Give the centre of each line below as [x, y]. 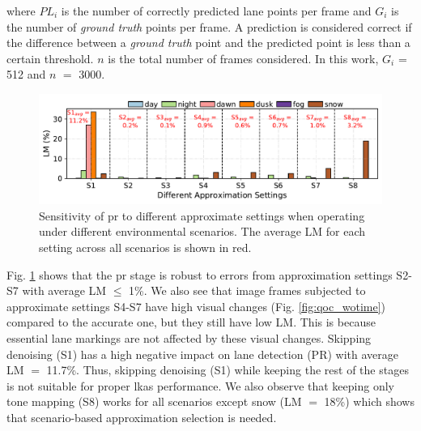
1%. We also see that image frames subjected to [247, 290]
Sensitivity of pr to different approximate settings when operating [202, 215]
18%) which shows [369, 401]
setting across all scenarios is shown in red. [145, 247]
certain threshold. [50, 58]
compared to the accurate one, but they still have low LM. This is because [191, 322]
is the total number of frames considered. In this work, [243, 58]
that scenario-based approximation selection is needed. [142, 417]
